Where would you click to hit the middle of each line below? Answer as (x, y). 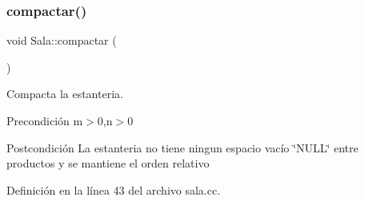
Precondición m (45, 120)
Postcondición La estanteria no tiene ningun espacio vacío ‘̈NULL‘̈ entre (182, 147)
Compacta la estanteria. (65, 94)
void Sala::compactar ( (62, 40)
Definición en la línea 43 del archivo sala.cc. (114, 189)
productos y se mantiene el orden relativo (108, 163)
